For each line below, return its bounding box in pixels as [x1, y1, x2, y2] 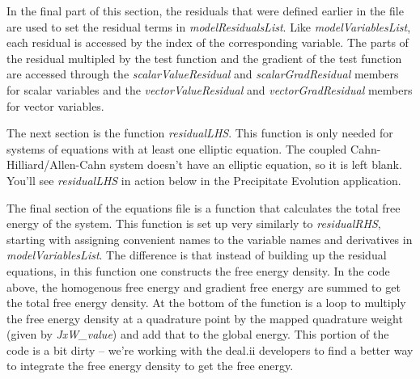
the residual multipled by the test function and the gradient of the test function [6, 49, 402, 66]
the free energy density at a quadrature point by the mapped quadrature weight [6, 310, 403, 326]
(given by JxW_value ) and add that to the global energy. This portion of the [6, 326, 389, 343]
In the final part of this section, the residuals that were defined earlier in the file [6, 2, 404, 19]
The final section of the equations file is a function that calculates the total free [6, 199, 401, 216]
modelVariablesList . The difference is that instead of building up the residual [6, 246, 387, 263]
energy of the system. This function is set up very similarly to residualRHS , [6, 215, 381, 232]
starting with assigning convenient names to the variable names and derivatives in [6, 230, 413, 247]
